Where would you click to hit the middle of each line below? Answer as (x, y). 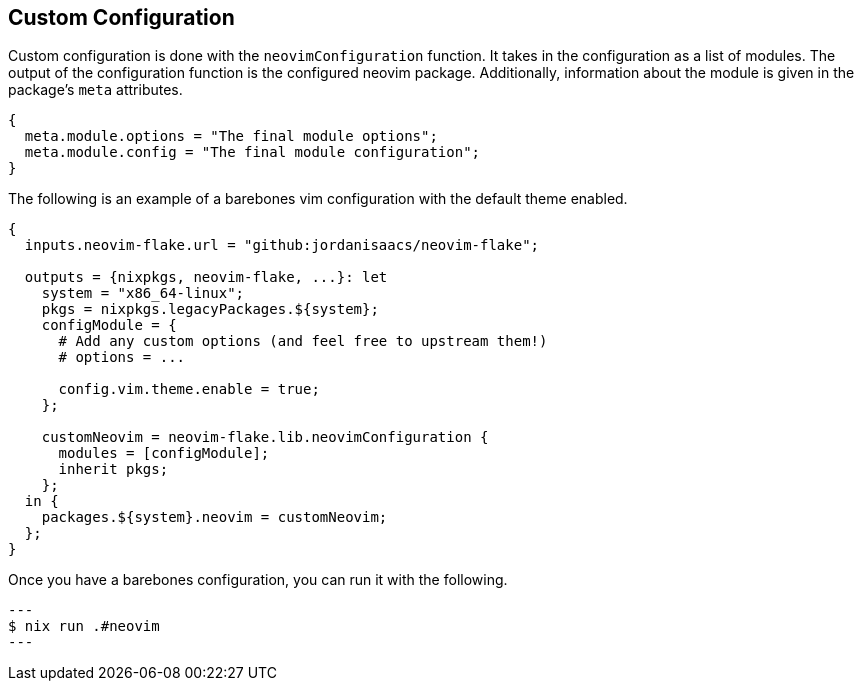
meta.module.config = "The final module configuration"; (252, 152)
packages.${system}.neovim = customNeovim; (214, 517)
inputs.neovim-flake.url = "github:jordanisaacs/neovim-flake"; (282, 245)
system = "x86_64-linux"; (143, 293)
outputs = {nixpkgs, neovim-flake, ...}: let (206, 277)
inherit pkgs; (113, 469)
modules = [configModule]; (164, 453)
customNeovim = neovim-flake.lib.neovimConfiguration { (265, 437)
